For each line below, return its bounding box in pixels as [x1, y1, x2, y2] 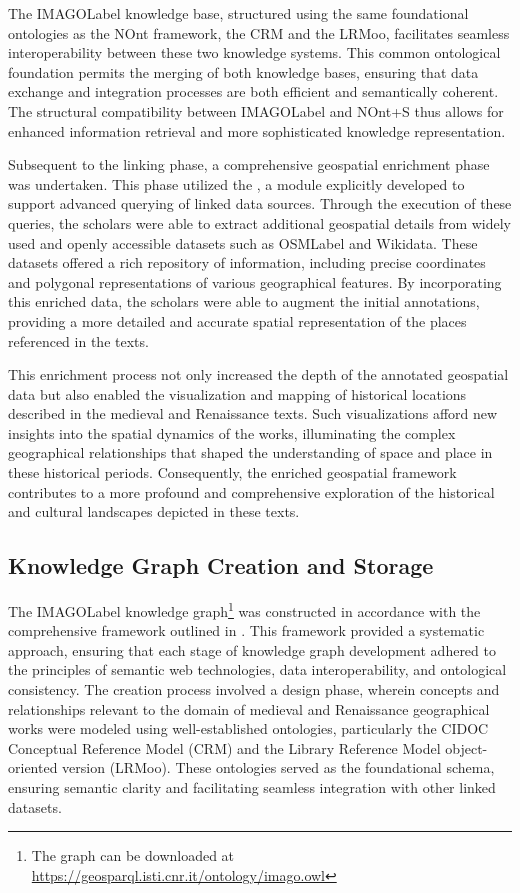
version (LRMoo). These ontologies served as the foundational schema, [62, 757, 495, 778]
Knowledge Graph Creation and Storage [8, 550, 434, 581]
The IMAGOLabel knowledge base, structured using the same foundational [8, 3, 469, 23]
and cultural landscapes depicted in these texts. [8, 501, 300, 522]
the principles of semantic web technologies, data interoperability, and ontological [8, 659, 507, 680]
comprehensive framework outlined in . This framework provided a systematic [8, 620, 485, 641]
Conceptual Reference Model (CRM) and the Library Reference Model [8, 737, 441, 758]
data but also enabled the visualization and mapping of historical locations [8, 383, 467, 404]
